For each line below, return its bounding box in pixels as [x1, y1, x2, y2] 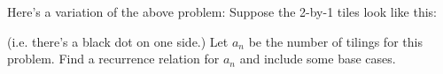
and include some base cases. [239, 49, 396, 68]
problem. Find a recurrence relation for [7, 49, 220, 68]
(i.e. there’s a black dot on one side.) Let [7, 32, 229, 50]
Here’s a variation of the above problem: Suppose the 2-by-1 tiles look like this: [7, 3, 437, 20]
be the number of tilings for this [248, 32, 423, 50]
